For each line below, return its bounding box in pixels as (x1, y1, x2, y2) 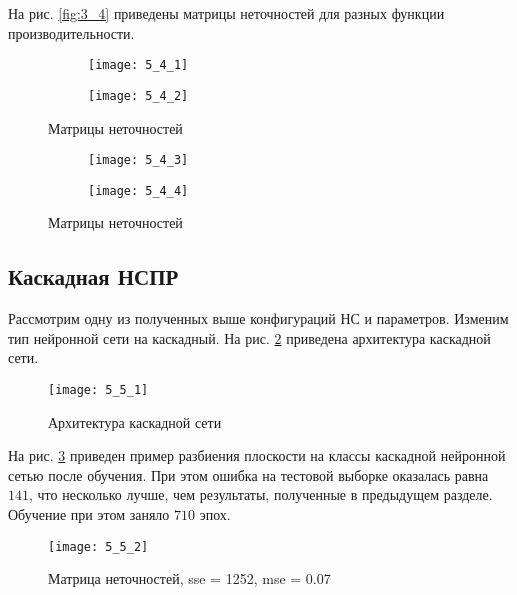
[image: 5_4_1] (88, 58, 189, 73)
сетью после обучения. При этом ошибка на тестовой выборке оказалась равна (8, 464, 489, 485)
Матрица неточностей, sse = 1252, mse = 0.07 (48, 568, 331, 589)
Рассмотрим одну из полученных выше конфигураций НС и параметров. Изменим (8, 308, 509, 329)
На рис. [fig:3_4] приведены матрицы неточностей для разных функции (8, 3, 445, 23)
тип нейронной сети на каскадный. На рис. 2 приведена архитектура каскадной (8, 327, 491, 348)
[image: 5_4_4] (88, 183, 189, 198)
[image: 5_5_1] (48, 382, 149, 397)
